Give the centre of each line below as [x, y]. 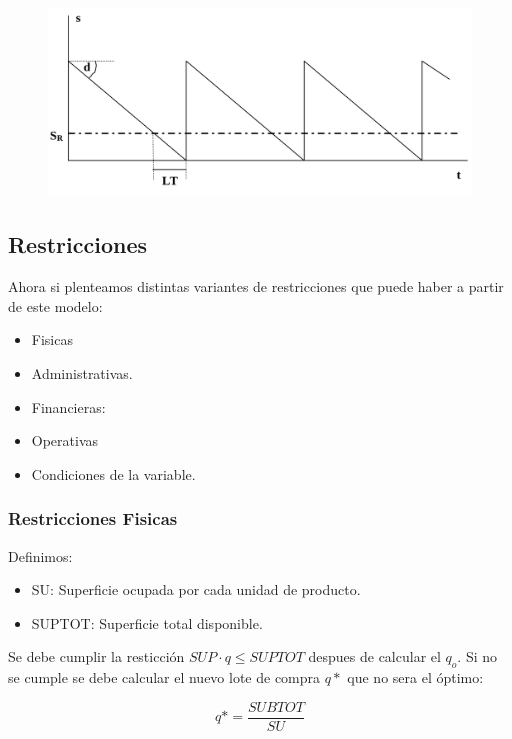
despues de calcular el [374, 656]
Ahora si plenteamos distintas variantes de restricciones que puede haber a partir [256, 286]
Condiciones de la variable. [113, 473]
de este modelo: [55, 305]
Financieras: [68, 406]
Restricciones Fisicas [93, 518]
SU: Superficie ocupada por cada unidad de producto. [196, 589]
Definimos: [40, 555]
